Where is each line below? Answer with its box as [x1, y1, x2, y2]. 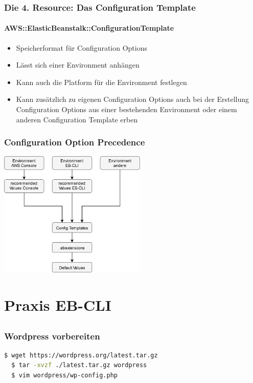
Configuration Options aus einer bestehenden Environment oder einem [16, 104, 237, 115]
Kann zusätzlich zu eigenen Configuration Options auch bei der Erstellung [16, 94, 249, 104]
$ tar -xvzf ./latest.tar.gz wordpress [11, 361, 147, 369]
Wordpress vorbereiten [4, 329, 100, 342]
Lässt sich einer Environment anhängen [16, 59, 140, 70]
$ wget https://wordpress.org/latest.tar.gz [4, 351, 158, 359]
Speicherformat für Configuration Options [16, 42, 147, 53]
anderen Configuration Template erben [16, 114, 138, 124]
